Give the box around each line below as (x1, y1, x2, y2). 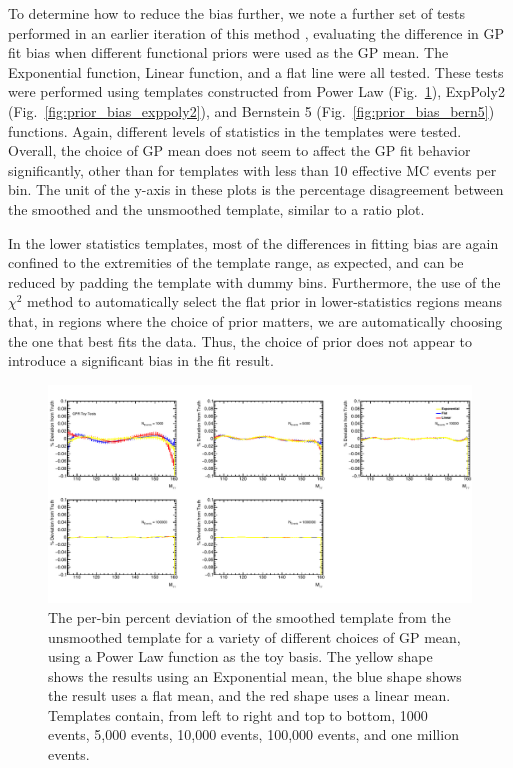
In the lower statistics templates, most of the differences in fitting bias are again (8, 232, 499, 253)
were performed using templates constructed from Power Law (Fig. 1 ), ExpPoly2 (8, 81, 505, 102)
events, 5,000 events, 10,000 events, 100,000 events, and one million (48, 724, 459, 745)
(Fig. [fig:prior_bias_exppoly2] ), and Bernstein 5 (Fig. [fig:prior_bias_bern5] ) (8, 100, 495, 121)
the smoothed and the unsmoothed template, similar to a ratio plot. (8, 198, 425, 219)
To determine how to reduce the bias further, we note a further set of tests (8, 3, 466, 23)
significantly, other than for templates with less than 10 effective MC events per (8, 159, 497, 180)
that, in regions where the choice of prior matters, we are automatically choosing (8, 310, 503, 331)
